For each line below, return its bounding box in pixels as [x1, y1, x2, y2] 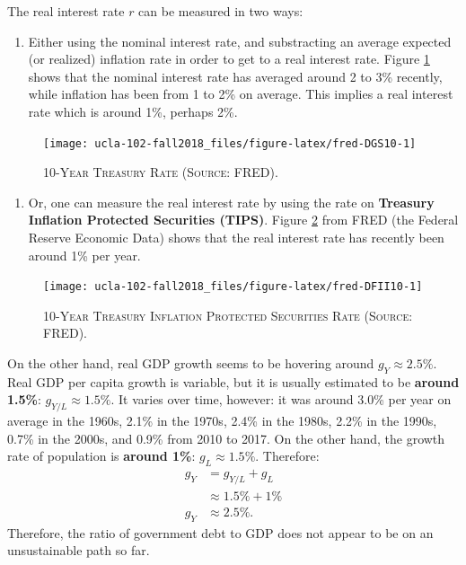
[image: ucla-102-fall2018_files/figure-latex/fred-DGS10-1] [43, 137, 417, 150]
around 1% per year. [28, 245, 141, 264]
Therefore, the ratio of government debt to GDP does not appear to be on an [7, 523, 434, 542]
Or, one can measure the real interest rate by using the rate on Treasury [28, 192, 435, 211]
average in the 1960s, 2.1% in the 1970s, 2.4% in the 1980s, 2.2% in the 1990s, [7, 411, 437, 430]
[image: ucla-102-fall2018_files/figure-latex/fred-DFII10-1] [43, 280, 423, 294]
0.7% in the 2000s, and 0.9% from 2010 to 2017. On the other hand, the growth [7, 428, 445, 447]
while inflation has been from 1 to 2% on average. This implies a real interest [28, 84, 453, 103]
